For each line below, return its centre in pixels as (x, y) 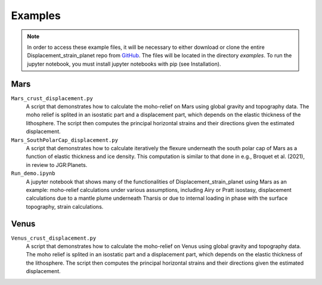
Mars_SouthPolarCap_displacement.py (65, 140)
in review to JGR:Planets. (57, 165)
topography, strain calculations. (65, 206)
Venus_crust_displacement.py (54, 238)
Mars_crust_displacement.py (52, 98)
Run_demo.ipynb (33, 174)
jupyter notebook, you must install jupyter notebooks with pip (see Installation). (124, 64)
